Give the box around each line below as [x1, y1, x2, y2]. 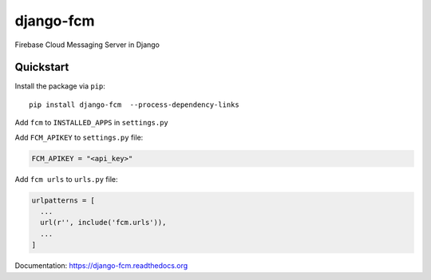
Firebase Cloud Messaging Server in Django [14, 40, 160, 49]
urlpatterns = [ [31, 195, 96, 205]
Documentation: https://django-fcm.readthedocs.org [14, 261, 188, 270]
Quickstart [14, 61, 69, 74]
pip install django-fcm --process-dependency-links [29, 100, 239, 109]
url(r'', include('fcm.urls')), [40, 218, 167, 227]
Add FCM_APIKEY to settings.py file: [14, 132, 144, 142]
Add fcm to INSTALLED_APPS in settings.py [14, 118, 169, 128]
